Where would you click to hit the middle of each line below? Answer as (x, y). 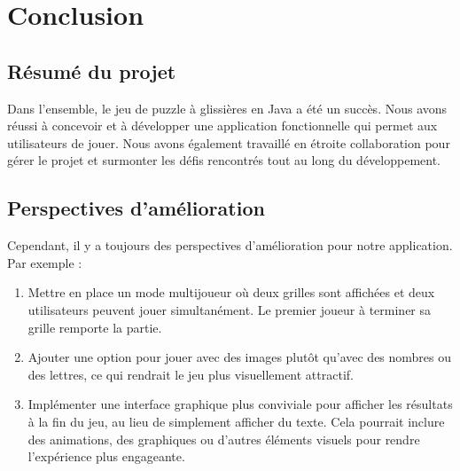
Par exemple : (45, 262)
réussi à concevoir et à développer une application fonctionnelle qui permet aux (222, 126)
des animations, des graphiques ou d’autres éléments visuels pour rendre (224, 439)
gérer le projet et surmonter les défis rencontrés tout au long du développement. (224, 160)
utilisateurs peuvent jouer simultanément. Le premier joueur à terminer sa (230, 309)
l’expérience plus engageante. (106, 456)
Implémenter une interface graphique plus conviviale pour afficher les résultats (240, 404)
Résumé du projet (92, 71)
